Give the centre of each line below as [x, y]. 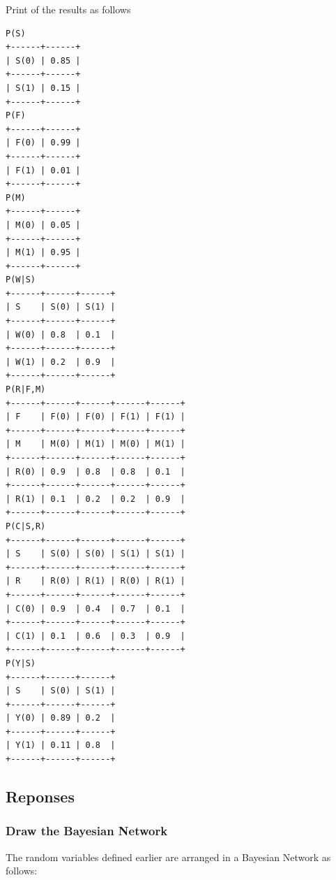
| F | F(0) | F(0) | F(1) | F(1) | [96, 417]
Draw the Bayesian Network [87, 831]
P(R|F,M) [26, 390]
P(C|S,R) [26, 526]
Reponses [40, 796]
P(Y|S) [21, 663]
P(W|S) [21, 280]
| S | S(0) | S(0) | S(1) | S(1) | [96, 554]
